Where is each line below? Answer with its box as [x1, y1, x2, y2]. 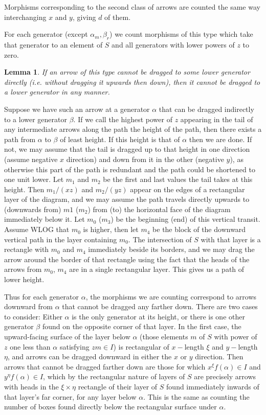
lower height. [4, 274, 45, 285]
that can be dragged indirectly [159, 103, 254, 114]
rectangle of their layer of [78, 381, 158, 391]
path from [4, 133, 36, 144]
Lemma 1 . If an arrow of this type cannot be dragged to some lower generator [4, 66, 250, 77]
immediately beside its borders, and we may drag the [88, 244, 255, 255]
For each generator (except [4, 29, 88, 39]
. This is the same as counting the [143, 391, 250, 402]
